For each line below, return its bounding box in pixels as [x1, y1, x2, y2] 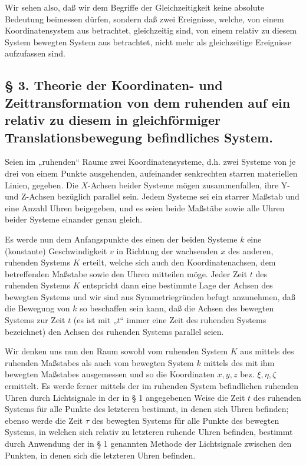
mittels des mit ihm [203, 356, 275, 368]
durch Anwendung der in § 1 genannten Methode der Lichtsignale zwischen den [5, 437, 292, 449]
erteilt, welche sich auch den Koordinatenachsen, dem [83, 256, 276, 268]
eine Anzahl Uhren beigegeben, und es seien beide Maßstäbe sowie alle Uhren [5, 201, 285, 214]
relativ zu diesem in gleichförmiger [5, 111, 221, 129]
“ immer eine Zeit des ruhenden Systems [120, 314, 266, 326]
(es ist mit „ [73, 314, 117, 326]
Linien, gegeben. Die [5, 178, 78, 191]
